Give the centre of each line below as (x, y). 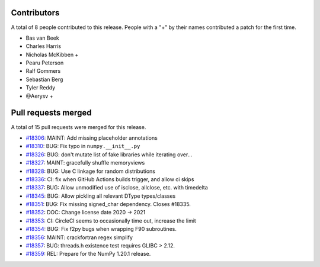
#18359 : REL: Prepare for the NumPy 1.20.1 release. (88, 254)
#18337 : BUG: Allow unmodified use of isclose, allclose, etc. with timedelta (117, 188)
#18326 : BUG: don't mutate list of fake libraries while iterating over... (109, 155)
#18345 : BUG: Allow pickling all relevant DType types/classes (101, 196)
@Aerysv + (39, 96)
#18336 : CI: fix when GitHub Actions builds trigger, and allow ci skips (110, 179)
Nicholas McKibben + (52, 54)
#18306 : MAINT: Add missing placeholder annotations (92, 138)
